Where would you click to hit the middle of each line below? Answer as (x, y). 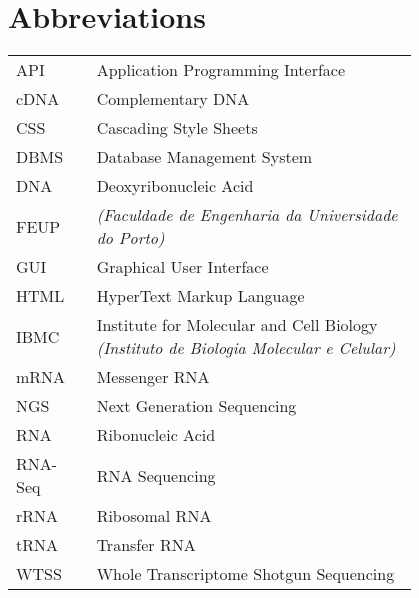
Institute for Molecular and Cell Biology (237, 325)
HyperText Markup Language (200, 296)
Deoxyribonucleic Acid (175, 186)
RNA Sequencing (156, 475)
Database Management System (204, 157)
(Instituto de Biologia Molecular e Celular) (246, 348)
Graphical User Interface (182, 267)
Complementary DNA (173, 99)
